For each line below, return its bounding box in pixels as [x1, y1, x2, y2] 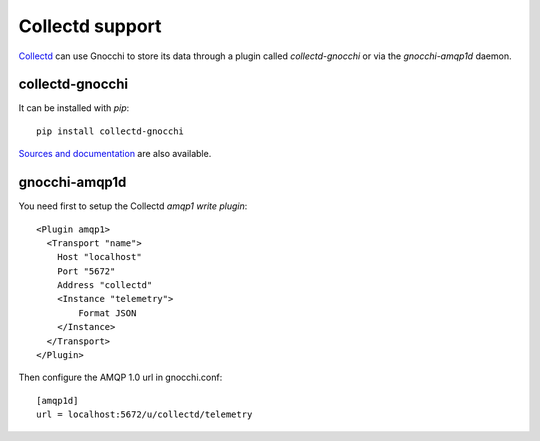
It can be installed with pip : [18, 102, 130, 114]
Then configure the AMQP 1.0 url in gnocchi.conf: [18, 371, 223, 384]
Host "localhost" [56, 251, 142, 263]
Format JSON [78, 307, 137, 319]
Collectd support [18, 15, 162, 37]
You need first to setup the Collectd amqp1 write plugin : [18, 200, 248, 212]
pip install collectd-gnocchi [36, 125, 185, 137]
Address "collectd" [56, 280, 153, 291]
